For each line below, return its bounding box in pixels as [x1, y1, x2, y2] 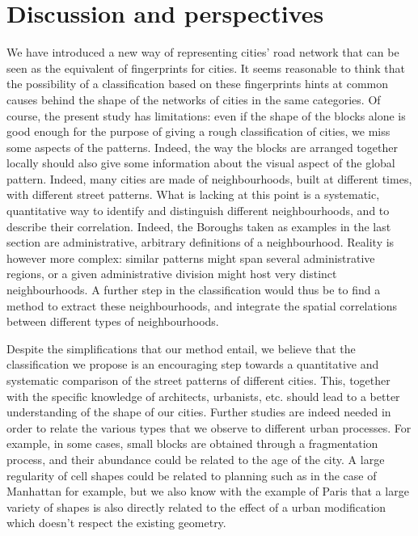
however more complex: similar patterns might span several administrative [6, 249, 375, 266]
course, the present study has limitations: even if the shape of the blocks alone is [6, 107, 406, 124]
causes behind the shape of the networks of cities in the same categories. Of [6, 91, 381, 108]
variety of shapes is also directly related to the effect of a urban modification [6, 498, 386, 515]
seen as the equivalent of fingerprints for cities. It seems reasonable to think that [6, 59, 405, 76]
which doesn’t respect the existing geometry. [6, 514, 226, 531]
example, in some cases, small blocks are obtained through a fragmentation [6, 435, 378, 452]
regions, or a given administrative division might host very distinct [6, 265, 337, 282]
